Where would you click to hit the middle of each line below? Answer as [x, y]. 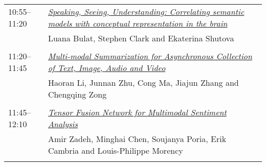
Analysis [63, 124]
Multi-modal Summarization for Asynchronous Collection [150, 56]
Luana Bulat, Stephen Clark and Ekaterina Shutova [141, 38]
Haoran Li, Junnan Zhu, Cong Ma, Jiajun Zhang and [143, 82]
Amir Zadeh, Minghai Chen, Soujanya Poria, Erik [137, 139]
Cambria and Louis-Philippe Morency [115, 150]
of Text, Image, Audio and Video [107, 68]
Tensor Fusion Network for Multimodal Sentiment [137, 112]
